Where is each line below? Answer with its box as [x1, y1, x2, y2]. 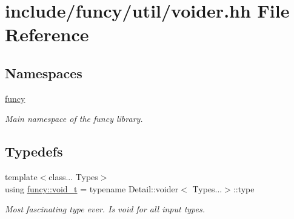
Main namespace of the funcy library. [5, 112, 143, 125]
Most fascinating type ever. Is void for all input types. [5, 203, 205, 215]
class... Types [48, 170, 98, 183]
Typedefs [5, 142, 63, 161]
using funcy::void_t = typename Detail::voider [5, 182, 179, 195]
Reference [5, 22, 89, 47]
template [5, 170, 38, 183]
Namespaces [5, 63, 82, 82]
